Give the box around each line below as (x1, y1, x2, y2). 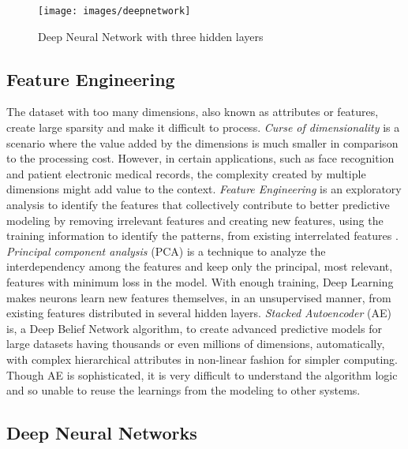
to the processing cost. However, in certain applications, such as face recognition (6, 150, 395, 167)
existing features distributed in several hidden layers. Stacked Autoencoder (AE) (6, 305, 391, 321)
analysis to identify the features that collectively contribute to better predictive (6, 196, 390, 213)
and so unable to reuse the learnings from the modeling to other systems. (6, 382, 361, 398)
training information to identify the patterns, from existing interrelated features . (6, 227, 399, 244)
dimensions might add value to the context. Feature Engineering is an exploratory (6, 181, 402, 197)
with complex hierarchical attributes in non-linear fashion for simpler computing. (6, 350, 398, 367)
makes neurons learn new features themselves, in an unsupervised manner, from (6, 289, 391, 305)
